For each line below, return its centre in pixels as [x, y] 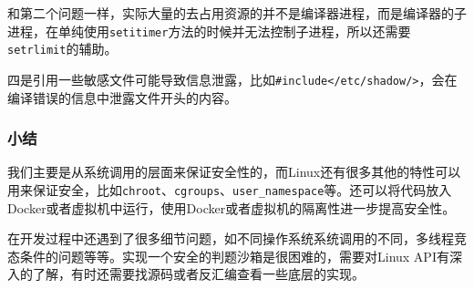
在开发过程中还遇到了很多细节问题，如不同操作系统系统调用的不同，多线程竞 [237, 238]
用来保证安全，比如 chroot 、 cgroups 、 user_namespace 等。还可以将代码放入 [230, 189]
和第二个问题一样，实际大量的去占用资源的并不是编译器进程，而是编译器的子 [237, 13]
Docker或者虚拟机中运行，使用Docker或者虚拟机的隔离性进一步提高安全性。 [232, 207]
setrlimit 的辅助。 [62, 49]
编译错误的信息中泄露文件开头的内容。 [122, 97]
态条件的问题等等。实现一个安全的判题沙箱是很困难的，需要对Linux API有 [228, 256]
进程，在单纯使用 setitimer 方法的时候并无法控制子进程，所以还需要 [209, 31]
